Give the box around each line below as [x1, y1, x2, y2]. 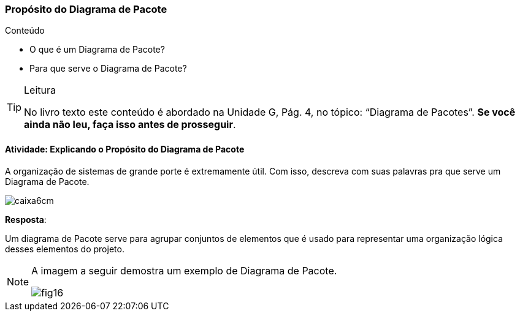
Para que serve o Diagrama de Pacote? [29, 63, 187, 74]
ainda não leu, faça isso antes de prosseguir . [24, 118, 236, 131]
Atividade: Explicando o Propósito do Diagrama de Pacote [5, 143, 245, 154]
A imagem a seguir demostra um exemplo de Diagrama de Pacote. [31, 264, 337, 277]
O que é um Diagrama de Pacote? [29, 44, 165, 55]
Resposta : [5, 214, 47, 225]
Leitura [24, 84, 56, 97]
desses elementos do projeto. [5, 243, 124, 254]
